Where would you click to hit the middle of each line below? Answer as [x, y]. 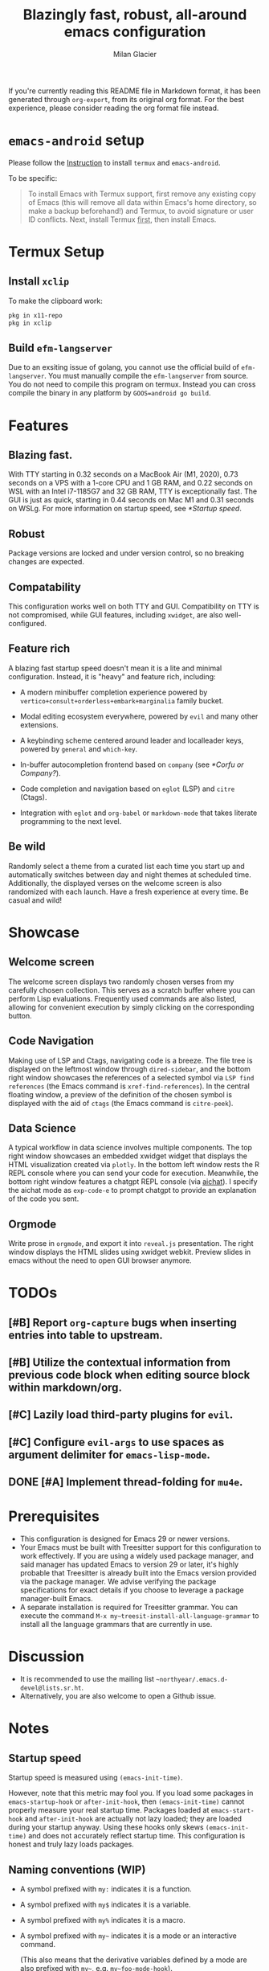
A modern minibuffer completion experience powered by [114, 692]
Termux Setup [56, 252]
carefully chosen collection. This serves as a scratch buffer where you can [132, 990]
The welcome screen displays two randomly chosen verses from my [121, 981]
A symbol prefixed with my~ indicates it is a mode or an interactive [128, 1936]
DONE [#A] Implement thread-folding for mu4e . [126, 1482]
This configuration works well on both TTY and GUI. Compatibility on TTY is [134, 606]
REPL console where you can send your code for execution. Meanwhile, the [133, 1173]
